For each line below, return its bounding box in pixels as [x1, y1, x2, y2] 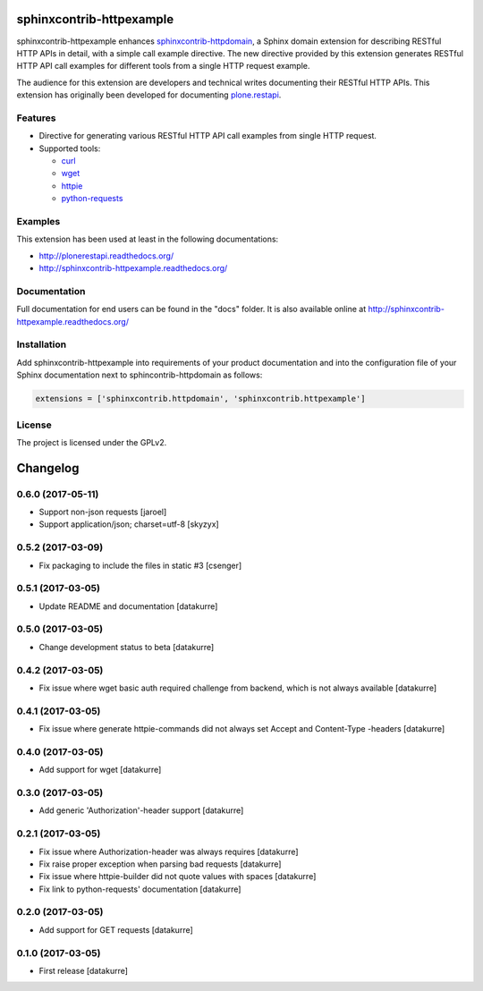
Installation [16, 338, 67, 351]
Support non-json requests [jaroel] [38, 506, 167, 518]
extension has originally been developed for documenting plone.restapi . [16, 89, 282, 100]
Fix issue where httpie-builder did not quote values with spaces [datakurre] [38, 871, 317, 882]
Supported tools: [38, 143, 101, 154]
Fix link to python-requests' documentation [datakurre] [38, 884, 241, 894]
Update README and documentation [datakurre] [38, 600, 218, 612]
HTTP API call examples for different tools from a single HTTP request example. [16, 61, 310, 72]
